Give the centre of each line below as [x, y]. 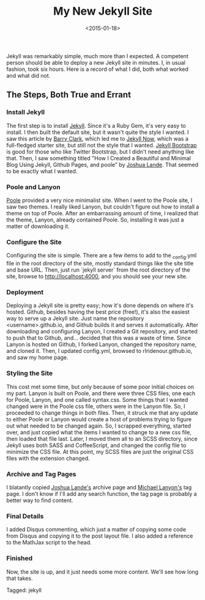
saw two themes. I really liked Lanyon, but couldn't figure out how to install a [103, 207]
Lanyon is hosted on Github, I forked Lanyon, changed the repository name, [102, 344]
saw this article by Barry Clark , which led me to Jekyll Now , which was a [97, 138]
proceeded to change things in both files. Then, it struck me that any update [102, 413]
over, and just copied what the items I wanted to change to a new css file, [99, 432]
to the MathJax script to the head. [49, 543]
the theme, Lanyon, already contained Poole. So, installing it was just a [95, 220]
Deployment [25, 292]
